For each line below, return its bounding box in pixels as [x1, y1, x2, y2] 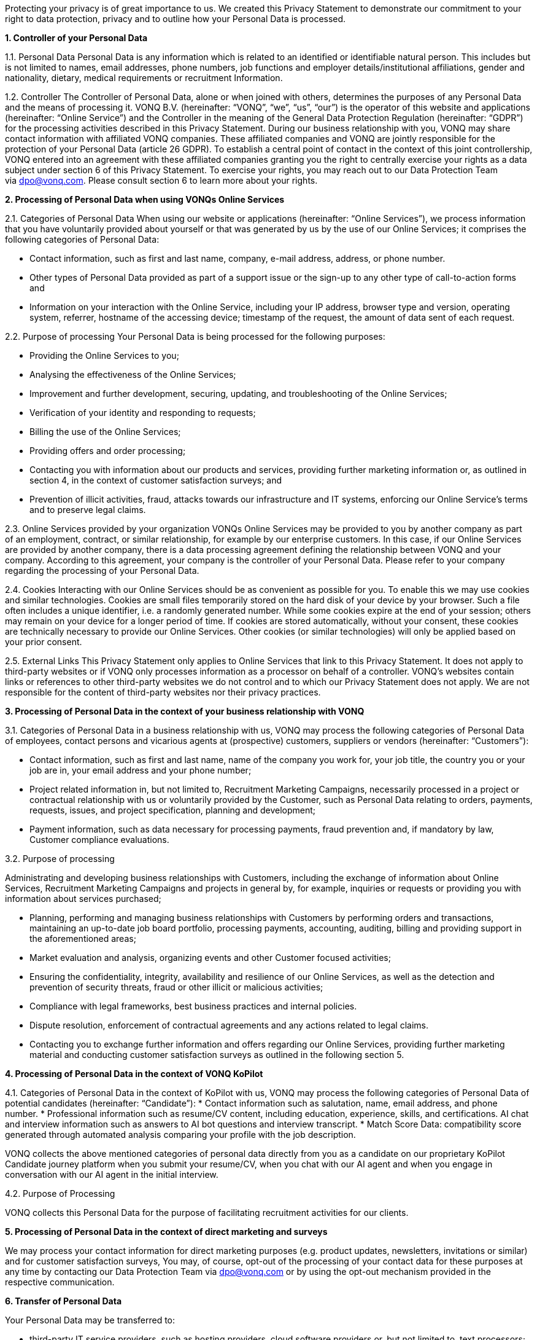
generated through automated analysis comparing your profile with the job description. [5, 1129, 356, 1140]
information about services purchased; [5, 893, 161, 904]
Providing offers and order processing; [29, 445, 186, 456]
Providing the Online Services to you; [29, 350, 179, 361]
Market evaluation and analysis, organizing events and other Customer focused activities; [29, 952, 391, 963]
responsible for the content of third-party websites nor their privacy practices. [5, 687, 321, 697]
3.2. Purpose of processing [5, 853, 115, 864]
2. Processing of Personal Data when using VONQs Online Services [5, 194, 285, 205]
